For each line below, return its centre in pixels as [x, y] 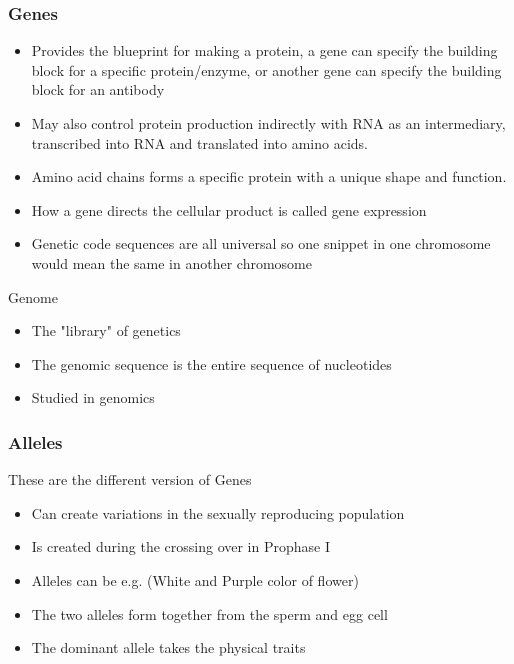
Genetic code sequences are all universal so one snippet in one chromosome [261, 243]
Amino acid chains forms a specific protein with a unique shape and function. [269, 176]
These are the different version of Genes [130, 479]
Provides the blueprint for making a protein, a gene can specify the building [264, 50]
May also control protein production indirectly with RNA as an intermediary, [268, 123]
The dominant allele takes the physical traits [168, 647]
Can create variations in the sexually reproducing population [218, 512]
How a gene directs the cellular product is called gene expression [229, 209]
